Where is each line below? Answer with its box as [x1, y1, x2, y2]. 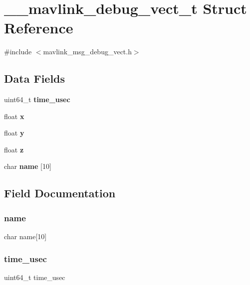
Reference [4, 17, 73, 38]
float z [4, 144, 24, 154]
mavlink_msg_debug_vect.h [43, 46, 132, 57]
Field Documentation [4, 185, 116, 201]
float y [4, 128, 24, 138]
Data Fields [4, 71, 65, 86]
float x [4, 111, 24, 121]
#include [4, 46, 32, 57]
